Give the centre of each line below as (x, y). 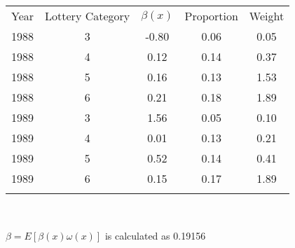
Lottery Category (88, 16)
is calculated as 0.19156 (155, 235)
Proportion (211, 16)
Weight (267, 16)
